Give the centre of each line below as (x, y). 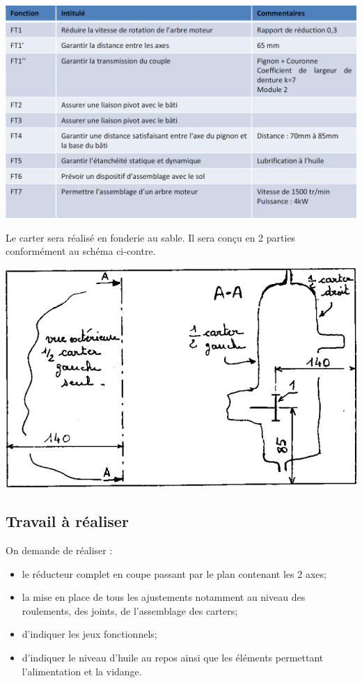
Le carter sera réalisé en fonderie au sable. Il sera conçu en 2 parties (151, 237)
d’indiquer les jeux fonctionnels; (89, 634)
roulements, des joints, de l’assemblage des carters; (130, 610)
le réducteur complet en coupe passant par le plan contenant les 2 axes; (174, 573)
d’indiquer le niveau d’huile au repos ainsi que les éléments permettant (173, 658)
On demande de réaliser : (59, 550)
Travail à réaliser (67, 521)
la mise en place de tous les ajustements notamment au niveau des (164, 597)
